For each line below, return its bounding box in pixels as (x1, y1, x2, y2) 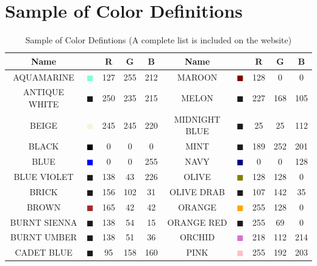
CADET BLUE (15, 246, 73, 259)
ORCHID (179, 231, 215, 243)
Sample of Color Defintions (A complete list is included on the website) (25, 34, 292, 46)
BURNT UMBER (10, 231, 77, 243)
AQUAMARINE (13, 70, 74, 83)
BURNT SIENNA (10, 215, 77, 228)
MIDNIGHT (174, 112, 221, 125)
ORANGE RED (167, 215, 227, 228)
